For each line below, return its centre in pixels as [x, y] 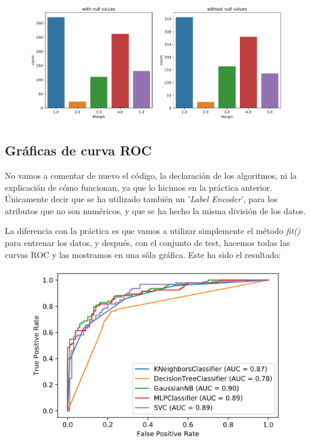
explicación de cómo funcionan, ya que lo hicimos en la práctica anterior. [139, 187]
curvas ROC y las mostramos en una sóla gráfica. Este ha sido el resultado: [143, 254]
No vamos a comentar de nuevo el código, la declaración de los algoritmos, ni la [151, 175]
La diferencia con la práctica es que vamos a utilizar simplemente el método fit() [153, 231]
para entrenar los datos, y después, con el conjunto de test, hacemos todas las [148, 242]
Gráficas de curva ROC [79, 150]
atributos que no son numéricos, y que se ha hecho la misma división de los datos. [155, 210]
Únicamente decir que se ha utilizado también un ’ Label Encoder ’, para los [141, 199]
